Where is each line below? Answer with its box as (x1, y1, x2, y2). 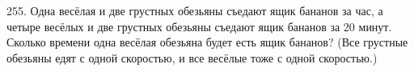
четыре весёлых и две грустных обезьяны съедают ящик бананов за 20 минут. (6, 18, 392, 34)
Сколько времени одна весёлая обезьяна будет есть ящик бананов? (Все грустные (6, 34, 408, 50)
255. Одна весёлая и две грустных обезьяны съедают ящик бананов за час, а (6, 2, 383, 18)
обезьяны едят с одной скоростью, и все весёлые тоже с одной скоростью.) (6, 49, 378, 66)
